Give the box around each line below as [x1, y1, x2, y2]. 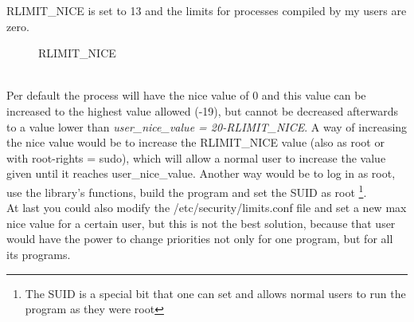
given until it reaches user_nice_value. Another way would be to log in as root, [6, 165, 396, 182]
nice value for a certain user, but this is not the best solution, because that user [6, 214, 396, 231]
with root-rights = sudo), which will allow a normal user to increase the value [6, 149, 386, 166]
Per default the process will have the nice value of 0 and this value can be [6, 87, 366, 104]
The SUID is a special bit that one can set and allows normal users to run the [25, 285, 406, 301]
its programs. [6, 245, 71, 262]
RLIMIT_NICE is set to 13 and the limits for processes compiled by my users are [6, 2, 407, 18]
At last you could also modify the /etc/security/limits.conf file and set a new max [6, 199, 407, 216]
